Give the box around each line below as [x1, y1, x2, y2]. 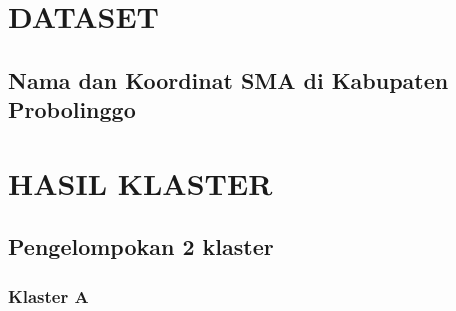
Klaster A [8, 283, 89, 308]
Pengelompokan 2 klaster [8, 231, 274, 262]
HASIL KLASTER [8, 162, 273, 203]
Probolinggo [8, 94, 136, 125]
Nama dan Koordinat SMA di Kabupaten [8, 64, 449, 95]
